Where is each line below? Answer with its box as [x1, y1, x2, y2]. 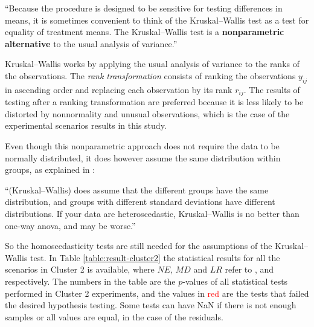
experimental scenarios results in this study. [5, 119, 167, 132]
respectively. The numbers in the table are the [5, 274, 176, 287]
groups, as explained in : [5, 163, 95, 176]
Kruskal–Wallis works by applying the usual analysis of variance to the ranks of [5, 57, 300, 70]
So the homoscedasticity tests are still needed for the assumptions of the [5, 239, 272, 252]
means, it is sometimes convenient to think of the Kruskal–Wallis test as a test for [5, 13, 309, 26]
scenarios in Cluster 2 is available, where [5, 263, 155, 276]
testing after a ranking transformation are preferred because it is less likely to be [5, 96, 304, 108]
